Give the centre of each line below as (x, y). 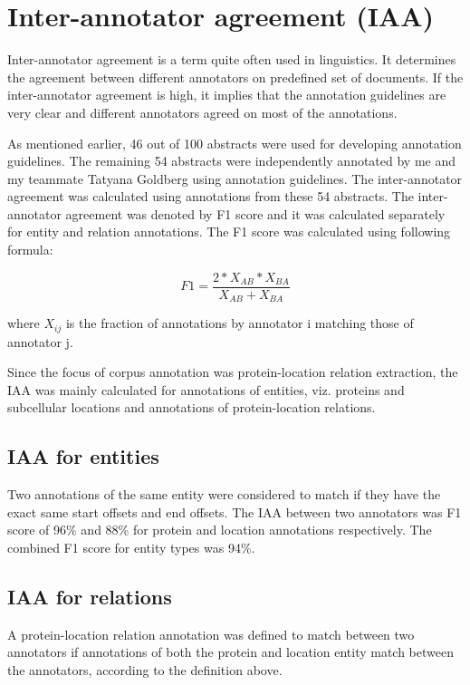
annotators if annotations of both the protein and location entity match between (230, 652)
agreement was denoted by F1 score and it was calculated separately (255, 213)
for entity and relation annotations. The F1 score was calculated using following (229, 232)
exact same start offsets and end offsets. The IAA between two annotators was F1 (235, 511)
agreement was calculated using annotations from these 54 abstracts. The (211, 196)
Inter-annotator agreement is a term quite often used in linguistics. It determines (232, 59)
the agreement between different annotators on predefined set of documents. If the (235, 77)
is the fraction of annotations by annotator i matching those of (240, 323)
